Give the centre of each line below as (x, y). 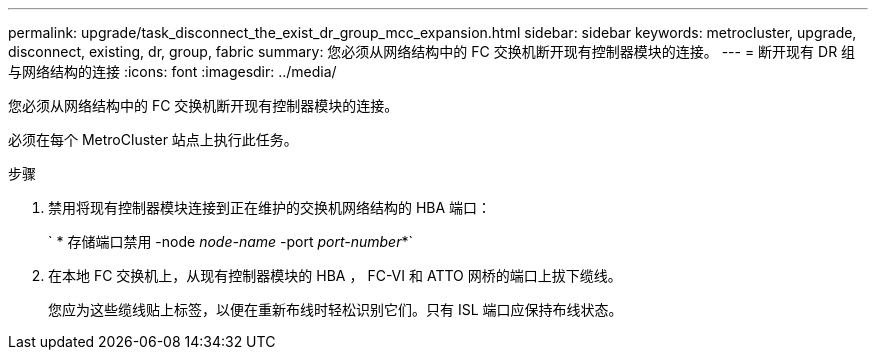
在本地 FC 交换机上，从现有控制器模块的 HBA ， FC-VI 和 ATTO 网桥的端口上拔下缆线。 (335, 275)
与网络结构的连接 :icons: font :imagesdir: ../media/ (172, 71)
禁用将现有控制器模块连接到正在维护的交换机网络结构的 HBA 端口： (270, 207)
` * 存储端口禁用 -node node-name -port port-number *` (230, 241)
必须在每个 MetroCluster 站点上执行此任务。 (153, 139)
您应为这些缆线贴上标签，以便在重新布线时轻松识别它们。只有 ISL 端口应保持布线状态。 (335, 309)
